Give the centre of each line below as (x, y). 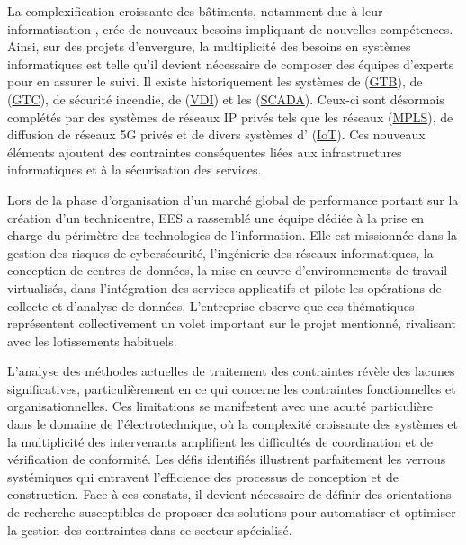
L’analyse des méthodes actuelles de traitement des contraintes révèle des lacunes (231, 371)
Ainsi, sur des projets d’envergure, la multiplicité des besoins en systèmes (209, 46)
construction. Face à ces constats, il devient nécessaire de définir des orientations (229, 494)
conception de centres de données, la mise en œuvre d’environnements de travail (228, 270)
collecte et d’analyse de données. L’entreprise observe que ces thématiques (211, 305)
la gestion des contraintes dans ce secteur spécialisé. (150, 529)
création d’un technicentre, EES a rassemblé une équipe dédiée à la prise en (216, 217)
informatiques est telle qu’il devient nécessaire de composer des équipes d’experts (231, 63)
